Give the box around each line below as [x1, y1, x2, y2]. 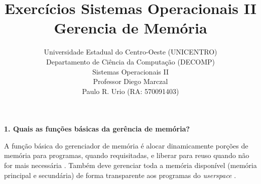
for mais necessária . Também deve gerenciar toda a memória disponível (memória [4, 160, 257, 170]
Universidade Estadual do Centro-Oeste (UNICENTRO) [44, 46, 217, 57]
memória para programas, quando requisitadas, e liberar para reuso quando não [4, 150, 249, 160]
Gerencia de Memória [54, 17, 207, 38]
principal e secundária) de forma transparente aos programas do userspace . [4, 169, 236, 180]
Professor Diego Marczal [93, 76, 168, 86]
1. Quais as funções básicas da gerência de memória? [4, 123, 190, 134]
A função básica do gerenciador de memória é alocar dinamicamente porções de [4, 140, 248, 150]
